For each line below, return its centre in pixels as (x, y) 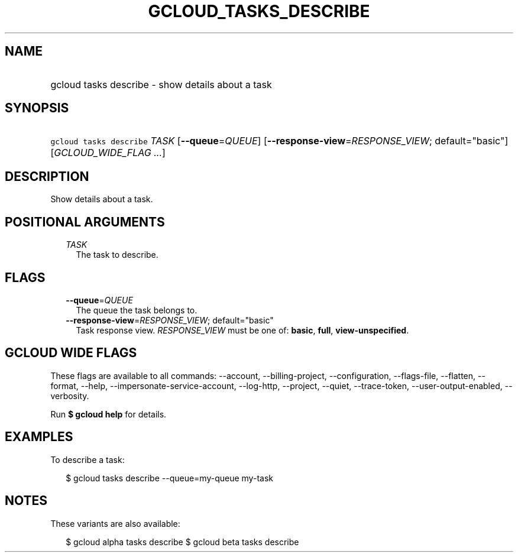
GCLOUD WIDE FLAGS (71, 353)
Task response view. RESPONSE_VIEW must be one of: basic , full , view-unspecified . (242, 330)
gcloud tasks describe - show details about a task (161, 84)
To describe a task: (88, 459)
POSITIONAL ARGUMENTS (85, 222)
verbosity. (70, 396)
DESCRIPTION (47, 176)
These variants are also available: (115, 523)
